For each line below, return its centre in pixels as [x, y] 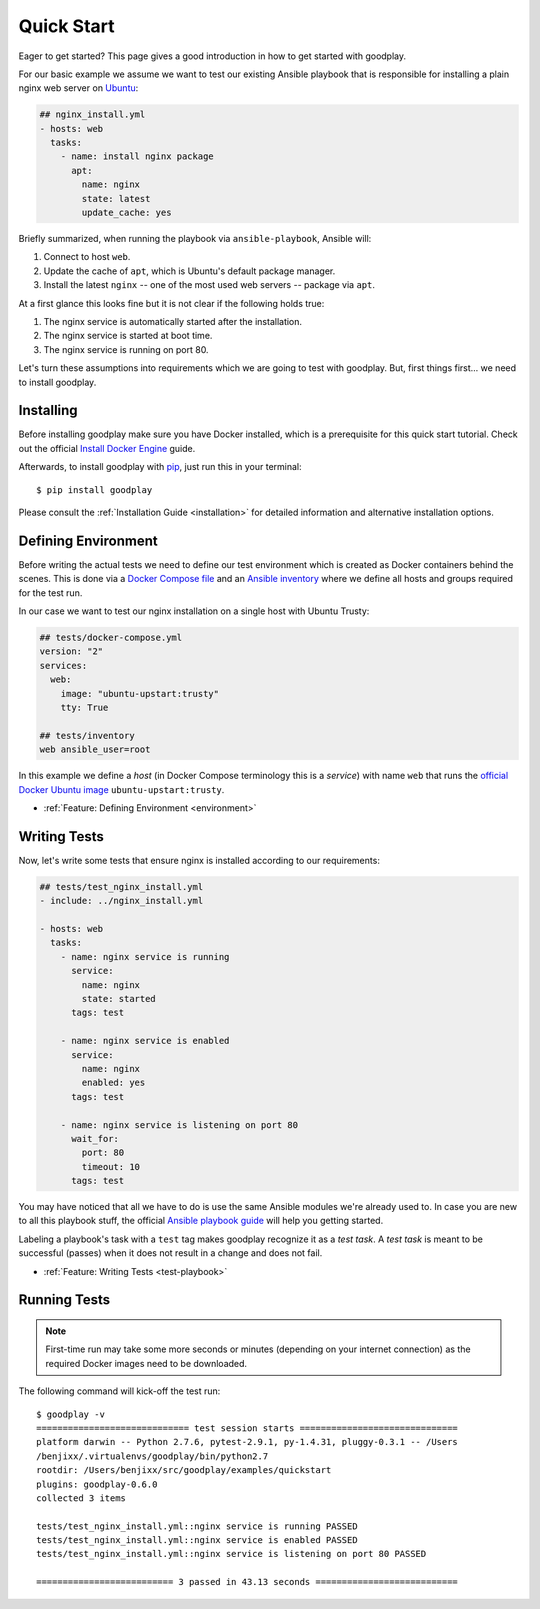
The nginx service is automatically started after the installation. [173, 321]
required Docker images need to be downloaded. [146, 1363]
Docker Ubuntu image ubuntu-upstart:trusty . [121, 789]
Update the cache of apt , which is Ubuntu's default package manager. [189, 271]
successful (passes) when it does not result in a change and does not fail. [170, 1253]
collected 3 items [81, 1498]
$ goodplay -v [70, 1414]
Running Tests [64, 1300]
